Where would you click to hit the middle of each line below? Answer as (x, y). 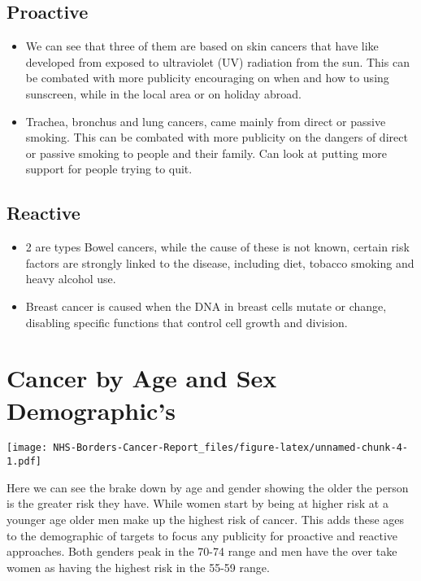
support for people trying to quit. (109, 169)
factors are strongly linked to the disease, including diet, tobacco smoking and (220, 262)
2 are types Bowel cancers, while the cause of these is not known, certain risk (217, 247)
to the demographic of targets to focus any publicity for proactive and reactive (202, 535)
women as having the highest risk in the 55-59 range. (138, 567)
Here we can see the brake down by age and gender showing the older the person (208, 487)
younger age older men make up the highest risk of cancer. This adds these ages (206, 519)
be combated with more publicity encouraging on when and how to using (207, 78)
